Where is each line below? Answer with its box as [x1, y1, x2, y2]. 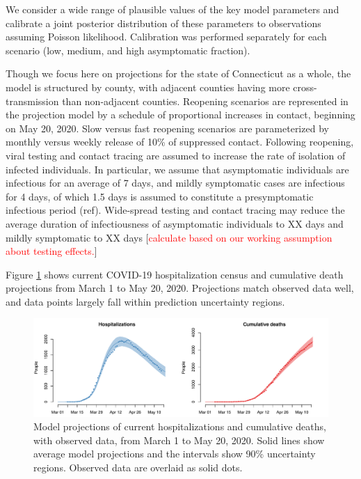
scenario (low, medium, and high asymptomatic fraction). [6, 42, 250, 57]
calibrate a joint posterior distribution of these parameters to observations [6, 15, 321, 30]
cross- [293, 79, 317, 94]
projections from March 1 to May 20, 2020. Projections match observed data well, [6, 281, 354, 295]
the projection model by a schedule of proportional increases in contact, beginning [6, 107, 355, 122]
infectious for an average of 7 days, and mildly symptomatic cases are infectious [6, 175, 345, 190]
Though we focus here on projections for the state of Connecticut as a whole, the [6, 66, 351, 81]
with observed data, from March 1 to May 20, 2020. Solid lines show [33, 432, 325, 447]
